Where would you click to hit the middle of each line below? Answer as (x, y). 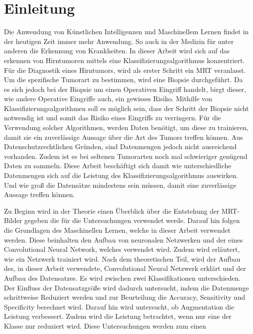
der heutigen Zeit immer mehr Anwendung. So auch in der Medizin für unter (119, 41)
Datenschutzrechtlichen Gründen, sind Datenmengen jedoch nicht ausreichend (120, 146)
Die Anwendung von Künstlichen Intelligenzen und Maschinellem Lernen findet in (126, 32)
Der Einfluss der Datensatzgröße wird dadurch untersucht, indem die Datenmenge (126, 287)
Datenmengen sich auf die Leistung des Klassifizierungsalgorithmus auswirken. (121, 175)
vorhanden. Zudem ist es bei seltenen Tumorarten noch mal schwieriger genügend (126, 156)
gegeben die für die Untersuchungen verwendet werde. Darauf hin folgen (132, 220)
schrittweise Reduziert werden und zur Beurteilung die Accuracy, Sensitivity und (125, 297)
